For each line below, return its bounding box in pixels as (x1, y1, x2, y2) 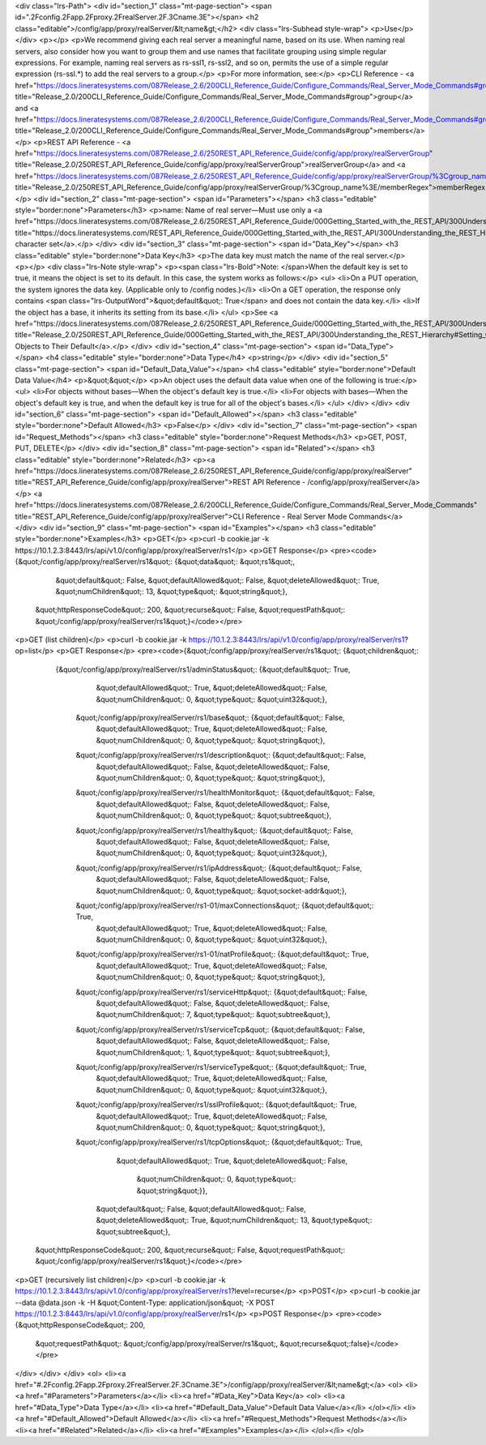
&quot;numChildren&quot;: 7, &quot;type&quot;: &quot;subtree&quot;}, (96, 1010, 331, 1020)
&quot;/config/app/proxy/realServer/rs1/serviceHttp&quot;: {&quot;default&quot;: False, (75, 987, 368, 997)
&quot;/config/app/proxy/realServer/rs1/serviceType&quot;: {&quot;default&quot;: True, (75, 1062, 367, 1071)
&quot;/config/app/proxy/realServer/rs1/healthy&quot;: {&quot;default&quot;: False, (75, 825, 354, 835)
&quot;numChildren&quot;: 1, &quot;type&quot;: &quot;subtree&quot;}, (96, 1047, 330, 1057)
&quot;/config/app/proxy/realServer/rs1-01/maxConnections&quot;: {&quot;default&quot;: (75, 900, 374, 910)
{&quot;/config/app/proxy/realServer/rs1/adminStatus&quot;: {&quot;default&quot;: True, (55, 665, 351, 674)
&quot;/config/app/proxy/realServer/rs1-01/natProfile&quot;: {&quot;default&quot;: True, (75, 949, 369, 960)
